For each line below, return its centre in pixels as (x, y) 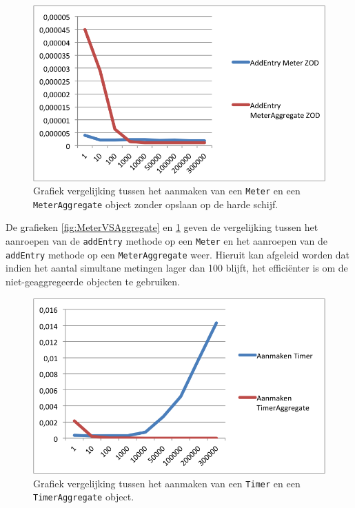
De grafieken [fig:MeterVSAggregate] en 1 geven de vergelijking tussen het (162, 227)
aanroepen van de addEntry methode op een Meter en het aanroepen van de (166, 241)
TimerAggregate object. (84, 497)
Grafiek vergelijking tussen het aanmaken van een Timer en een (167, 483)
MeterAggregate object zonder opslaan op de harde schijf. (156, 204)
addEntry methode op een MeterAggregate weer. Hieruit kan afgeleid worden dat (178, 254)
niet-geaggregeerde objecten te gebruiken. (93, 281)
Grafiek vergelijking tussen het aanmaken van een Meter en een (167, 191)
